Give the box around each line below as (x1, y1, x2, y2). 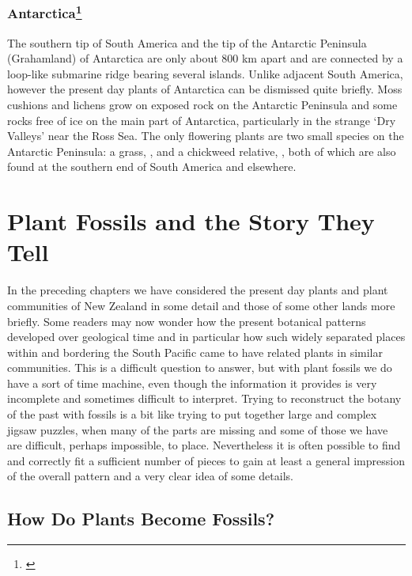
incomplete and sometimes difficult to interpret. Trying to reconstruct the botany (7, 390, 402, 407)
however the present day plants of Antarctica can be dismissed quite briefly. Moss (7, 81, 403, 97)
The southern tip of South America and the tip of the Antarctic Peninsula (7, 34, 367, 51)
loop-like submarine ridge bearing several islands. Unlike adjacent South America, (7, 65, 403, 81)
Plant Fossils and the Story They (7, 205, 375, 237)
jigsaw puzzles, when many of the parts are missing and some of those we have (7, 421, 388, 438)
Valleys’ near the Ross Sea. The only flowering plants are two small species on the (7, 127, 404, 144)
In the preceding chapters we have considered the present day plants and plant (7, 282, 388, 298)
